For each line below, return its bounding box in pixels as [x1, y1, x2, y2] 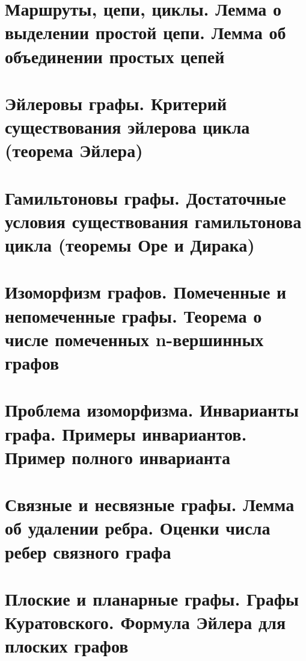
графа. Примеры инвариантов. [5, 421, 247, 445]
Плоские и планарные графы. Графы [5, 586, 299, 610]
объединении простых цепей [5, 43, 225, 68]
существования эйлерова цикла [5, 114, 250, 139]
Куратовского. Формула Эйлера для [5, 610, 286, 635]
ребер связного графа [5, 539, 171, 563]
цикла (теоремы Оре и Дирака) [5, 232, 255, 257]
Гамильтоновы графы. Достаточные [5, 185, 286, 209]
